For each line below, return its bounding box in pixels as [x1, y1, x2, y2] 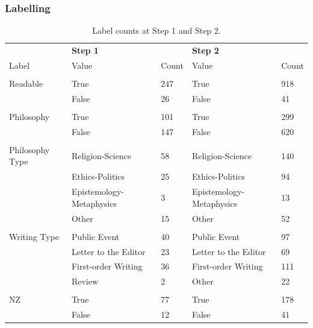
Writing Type [9, 230, 59, 242]
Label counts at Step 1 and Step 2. [92, 24, 221, 37]
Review [71, 275, 99, 288]
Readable [9, 77, 43, 89]
